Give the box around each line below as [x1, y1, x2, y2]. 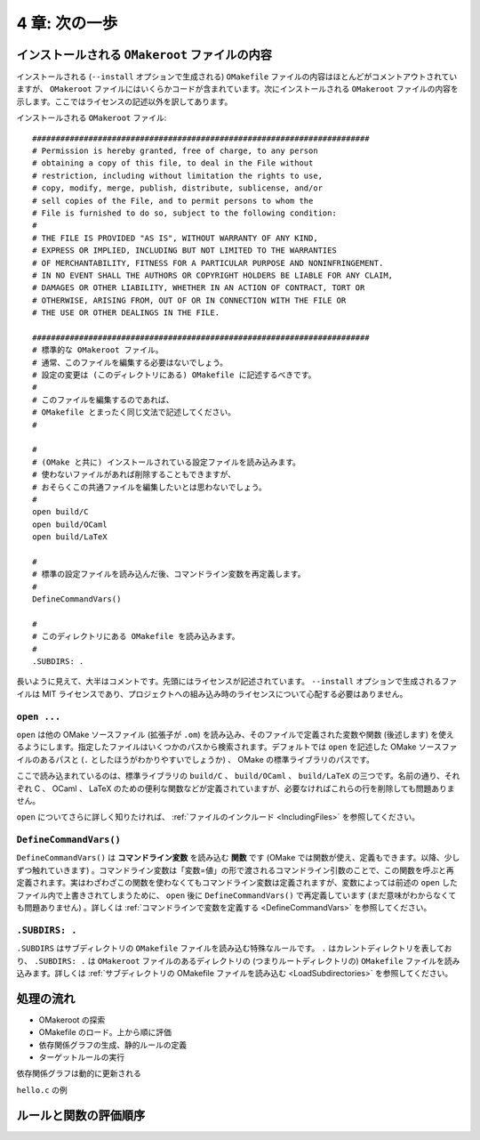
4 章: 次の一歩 [16, 13, 118, 33]
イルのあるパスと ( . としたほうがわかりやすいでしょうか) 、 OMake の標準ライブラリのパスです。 [16, 754, 375, 764]
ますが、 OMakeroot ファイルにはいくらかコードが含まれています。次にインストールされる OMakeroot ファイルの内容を [16, 84, 460, 94]
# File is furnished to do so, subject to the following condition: [32, 207, 337, 218]
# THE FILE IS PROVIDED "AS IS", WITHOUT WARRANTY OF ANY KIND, [32, 232, 319, 243]
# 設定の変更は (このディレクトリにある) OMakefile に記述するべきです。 [32, 370, 316, 380]
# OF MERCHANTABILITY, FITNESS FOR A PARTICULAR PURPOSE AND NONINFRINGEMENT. [32, 258, 384, 268]
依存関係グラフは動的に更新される [16, 1068, 141, 1079]
